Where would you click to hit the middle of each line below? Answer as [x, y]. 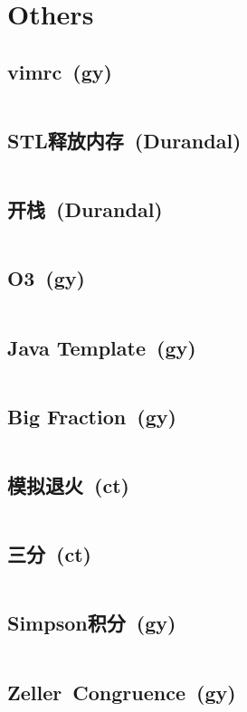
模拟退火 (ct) [68, 484]
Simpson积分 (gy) [92, 623]
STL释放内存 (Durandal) [124, 140]
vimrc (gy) [60, 71]
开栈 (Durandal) [85, 209]
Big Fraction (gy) [92, 416]
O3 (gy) [46, 278]
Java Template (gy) [102, 347]
